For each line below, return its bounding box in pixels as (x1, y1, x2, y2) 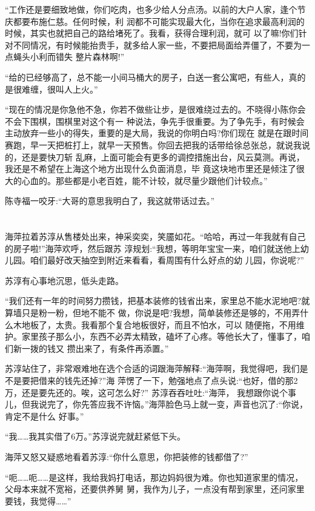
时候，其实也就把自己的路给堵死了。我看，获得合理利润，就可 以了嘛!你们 (5, 27, 299, 39)
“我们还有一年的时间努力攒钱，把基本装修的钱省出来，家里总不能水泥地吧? (5, 294, 302, 307)
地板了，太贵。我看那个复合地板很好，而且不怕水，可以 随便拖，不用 (21, 318, 296, 331)
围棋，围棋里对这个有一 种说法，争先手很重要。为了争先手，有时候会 (30, 114, 305, 127)
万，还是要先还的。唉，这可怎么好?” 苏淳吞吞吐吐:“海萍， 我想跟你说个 (5, 386, 288, 398)
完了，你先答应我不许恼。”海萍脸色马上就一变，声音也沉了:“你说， (47, 398, 308, 410)
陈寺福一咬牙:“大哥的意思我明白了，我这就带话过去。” (5, 194, 215, 207)
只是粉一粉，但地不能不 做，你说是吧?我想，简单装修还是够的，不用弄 (21, 306, 300, 319)
